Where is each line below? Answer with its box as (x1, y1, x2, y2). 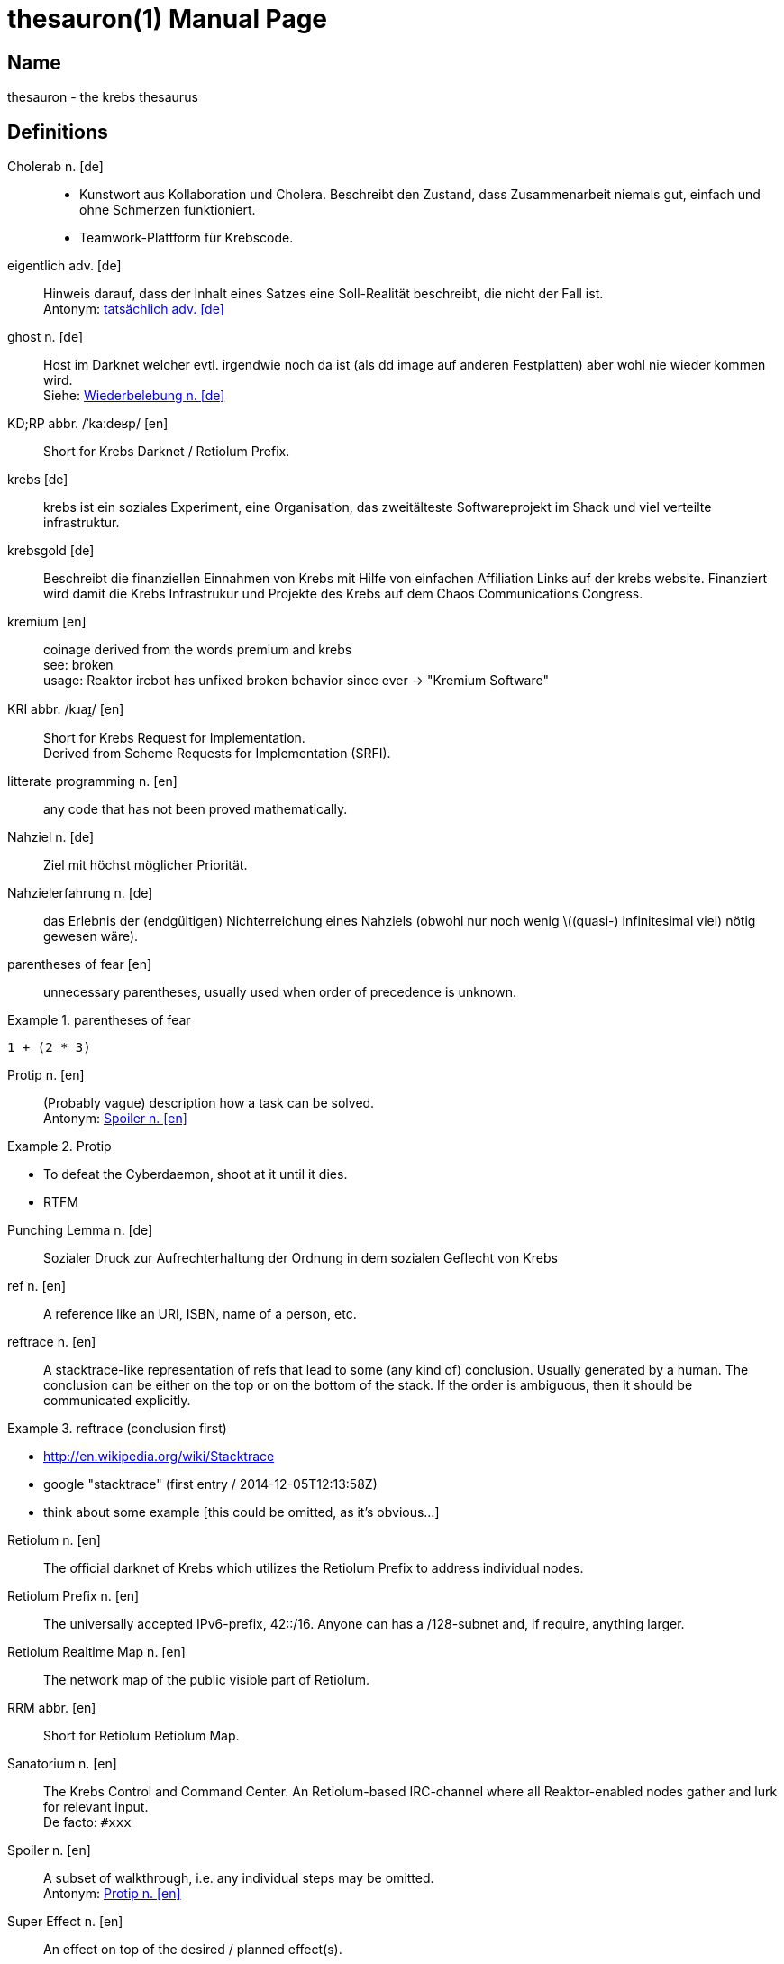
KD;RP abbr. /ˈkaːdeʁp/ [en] (7, 416, 169, 432)
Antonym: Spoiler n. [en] (43, 1110, 187, 1127)
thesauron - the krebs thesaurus (7, 89, 198, 105)
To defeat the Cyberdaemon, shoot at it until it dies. (43, 1166, 348, 1183)
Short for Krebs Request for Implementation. (43, 730, 305, 746)
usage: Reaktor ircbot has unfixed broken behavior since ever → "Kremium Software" (43, 672, 549, 689)
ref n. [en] (7, 1278, 67, 1294)
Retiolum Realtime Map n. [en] (7, 1644, 186, 1660)
